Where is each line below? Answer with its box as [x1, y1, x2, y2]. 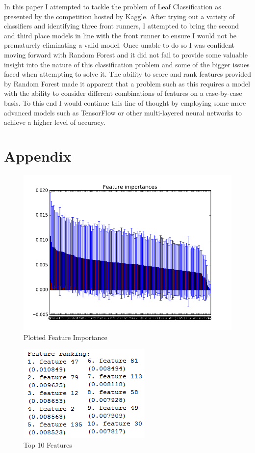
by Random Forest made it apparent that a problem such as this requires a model [4, 78, 250, 88]
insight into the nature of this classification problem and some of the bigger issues [4, 59, 250, 69]
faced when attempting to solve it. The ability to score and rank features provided [4, 69, 251, 79]
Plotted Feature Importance [24, 332, 107, 342]
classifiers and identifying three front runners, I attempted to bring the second [4, 21, 239, 31]
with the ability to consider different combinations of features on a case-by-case [4, 88, 242, 98]
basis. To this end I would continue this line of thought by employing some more [4, 97, 246, 108]
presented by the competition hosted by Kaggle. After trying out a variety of [4, 11, 235, 21]
